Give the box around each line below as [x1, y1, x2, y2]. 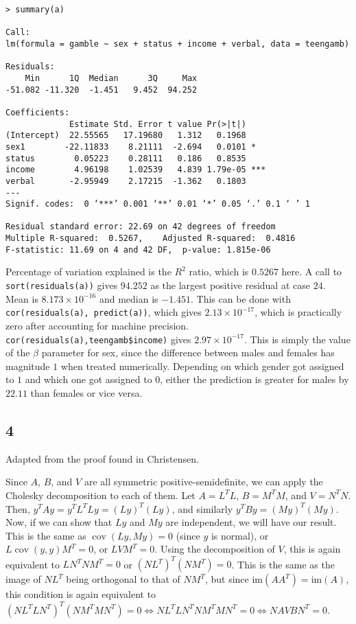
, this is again [283, 542, 341, 556]
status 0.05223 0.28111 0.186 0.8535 [5, 153, 246, 163]
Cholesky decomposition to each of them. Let [5, 487, 195, 502]
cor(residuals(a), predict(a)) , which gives [5, 305, 202, 319]
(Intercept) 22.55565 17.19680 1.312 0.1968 [5, 130, 246, 141]
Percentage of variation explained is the [5, 264, 171, 279]
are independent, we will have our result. [165, 515, 337, 529]
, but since [204, 572, 249, 586]
